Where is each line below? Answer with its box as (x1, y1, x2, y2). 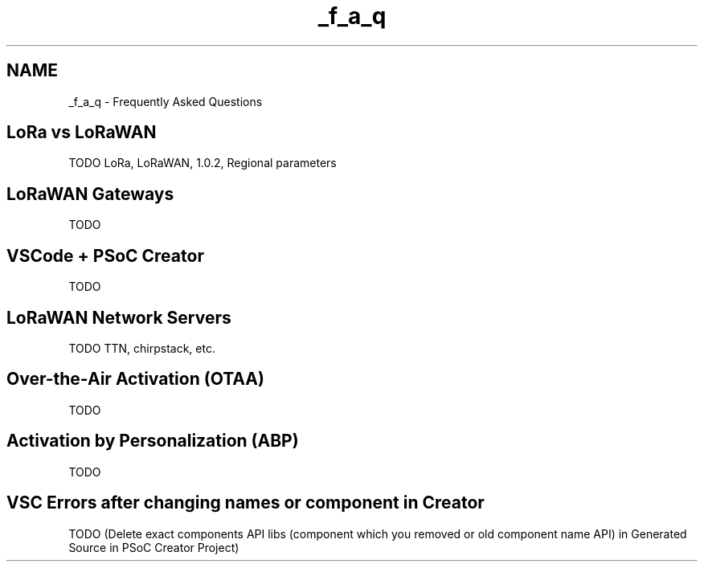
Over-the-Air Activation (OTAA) (6, 369, 264, 390)
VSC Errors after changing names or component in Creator (6, 492, 485, 513)
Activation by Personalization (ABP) (6, 431, 299, 452)
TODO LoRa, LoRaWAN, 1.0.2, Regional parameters (68, 156, 337, 170)
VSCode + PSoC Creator (6, 245, 204, 266)
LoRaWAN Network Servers (6, 307, 231, 328)
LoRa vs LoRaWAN (6, 122, 157, 143)
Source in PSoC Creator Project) (68, 540, 239, 554)
